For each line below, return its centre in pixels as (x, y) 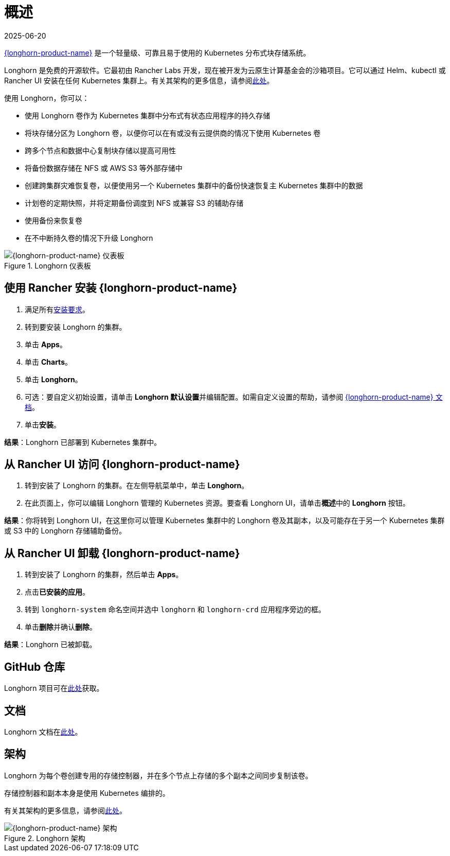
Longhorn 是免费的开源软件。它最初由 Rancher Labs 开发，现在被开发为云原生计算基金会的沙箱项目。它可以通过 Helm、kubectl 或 (225, 70)
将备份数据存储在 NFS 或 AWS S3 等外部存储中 (104, 168)
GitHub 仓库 (35, 667)
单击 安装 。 (43, 424)
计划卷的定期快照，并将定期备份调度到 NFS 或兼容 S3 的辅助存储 (134, 203)
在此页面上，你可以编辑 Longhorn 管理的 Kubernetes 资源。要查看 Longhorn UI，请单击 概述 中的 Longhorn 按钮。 (217, 503)
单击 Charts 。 (48, 362)
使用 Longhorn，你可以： (47, 98)
